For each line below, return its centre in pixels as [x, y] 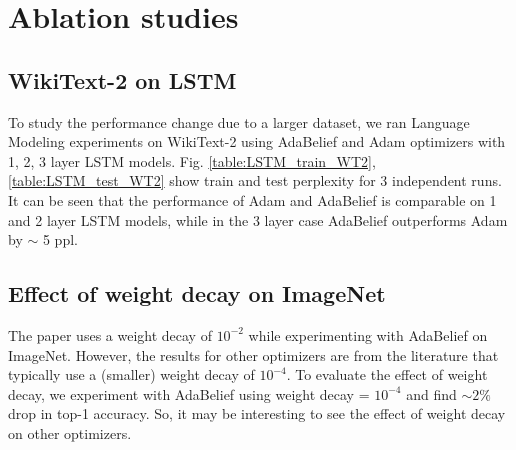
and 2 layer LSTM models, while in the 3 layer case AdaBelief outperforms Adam [258, 219]
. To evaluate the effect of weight [387, 374]
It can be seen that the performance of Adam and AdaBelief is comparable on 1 [252, 199]
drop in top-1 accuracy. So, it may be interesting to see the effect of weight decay [257, 413]
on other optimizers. [70, 432]
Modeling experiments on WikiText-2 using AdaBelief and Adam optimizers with [257, 141]
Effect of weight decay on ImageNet [197, 293]
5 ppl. [60, 239]
